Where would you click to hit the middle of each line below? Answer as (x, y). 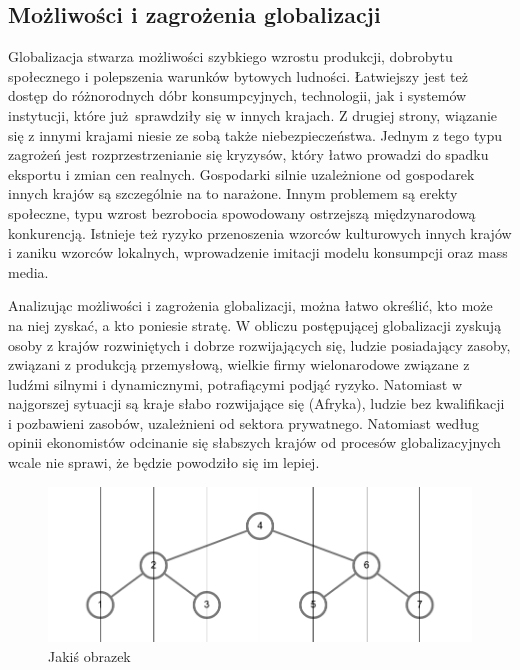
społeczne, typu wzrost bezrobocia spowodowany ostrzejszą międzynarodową (242, 212)
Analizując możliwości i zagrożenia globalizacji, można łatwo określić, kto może (250, 305)
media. (28, 271)
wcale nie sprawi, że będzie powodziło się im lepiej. (164, 462)
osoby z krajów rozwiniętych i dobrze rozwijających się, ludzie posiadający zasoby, (259, 344)
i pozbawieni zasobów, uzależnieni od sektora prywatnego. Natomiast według (243, 422)
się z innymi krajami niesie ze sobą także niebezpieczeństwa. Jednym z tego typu (255, 134)
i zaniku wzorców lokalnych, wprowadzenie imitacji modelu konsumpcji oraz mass (258, 252)
